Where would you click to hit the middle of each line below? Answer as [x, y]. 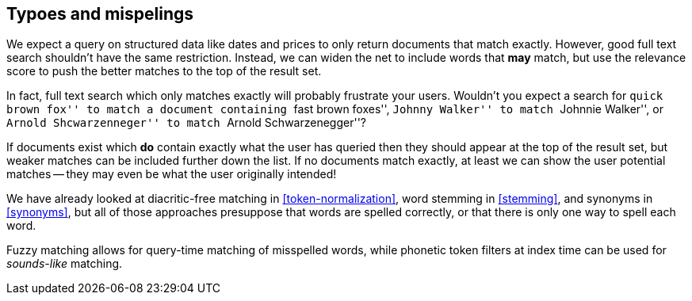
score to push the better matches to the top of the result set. [164, 71]
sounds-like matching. [65, 264]
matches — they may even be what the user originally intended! [172, 174]
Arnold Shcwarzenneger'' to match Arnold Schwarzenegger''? [186, 123]
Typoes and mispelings [100, 14]
